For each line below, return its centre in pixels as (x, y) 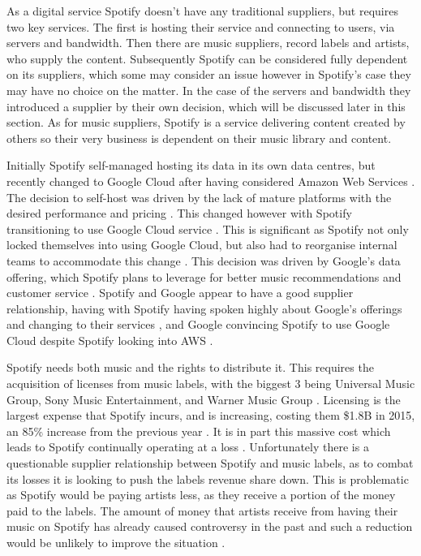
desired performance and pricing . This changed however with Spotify (179, 213)
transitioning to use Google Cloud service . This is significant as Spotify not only (208, 228)
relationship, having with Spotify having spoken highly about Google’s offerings (204, 308)
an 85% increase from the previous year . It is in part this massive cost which (199, 431)
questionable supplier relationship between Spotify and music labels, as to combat (210, 463)
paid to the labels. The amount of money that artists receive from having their (202, 510)
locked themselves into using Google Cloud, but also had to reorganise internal (202, 245)
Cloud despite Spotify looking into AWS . (110, 340)
